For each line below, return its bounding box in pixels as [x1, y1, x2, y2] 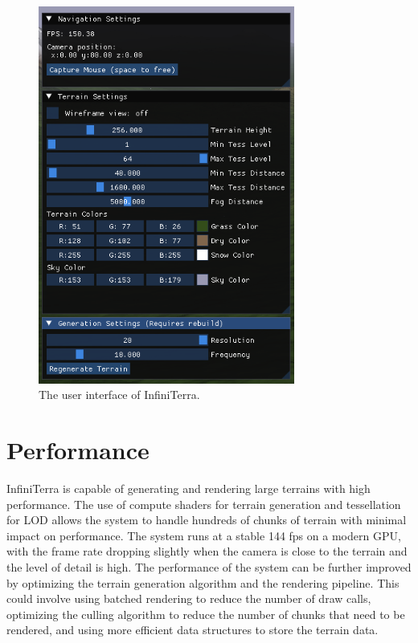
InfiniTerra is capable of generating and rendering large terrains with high [6, 479, 371, 496]
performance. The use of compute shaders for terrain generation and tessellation [6, 495, 401, 512]
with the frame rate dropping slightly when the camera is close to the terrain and [6, 543, 408, 560]
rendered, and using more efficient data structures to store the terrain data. [6, 621, 379, 638]
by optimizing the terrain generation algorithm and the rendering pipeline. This [6, 574, 400, 591]
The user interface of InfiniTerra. [39, 386, 200, 403]
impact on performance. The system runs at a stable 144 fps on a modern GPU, [6, 527, 401, 543]
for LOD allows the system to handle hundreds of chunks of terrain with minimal [6, 511, 407, 528]
